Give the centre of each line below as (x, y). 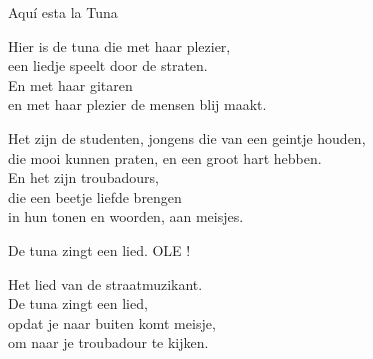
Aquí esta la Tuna (63, 12)
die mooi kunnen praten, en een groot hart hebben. (165, 157)
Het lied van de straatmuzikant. (105, 283)
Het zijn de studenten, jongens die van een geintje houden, (187, 137)
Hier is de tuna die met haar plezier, (119, 45)
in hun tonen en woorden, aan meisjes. (126, 216)
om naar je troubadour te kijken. (108, 342)
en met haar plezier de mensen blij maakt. (137, 104)
